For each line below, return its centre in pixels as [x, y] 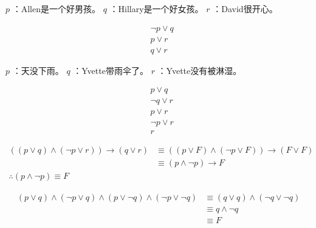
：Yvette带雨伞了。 [111, 70]
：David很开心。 [245, 8]
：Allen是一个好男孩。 [56, 8]
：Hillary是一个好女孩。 [156, 8]
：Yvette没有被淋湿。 [200, 70]
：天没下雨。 [38, 70]
